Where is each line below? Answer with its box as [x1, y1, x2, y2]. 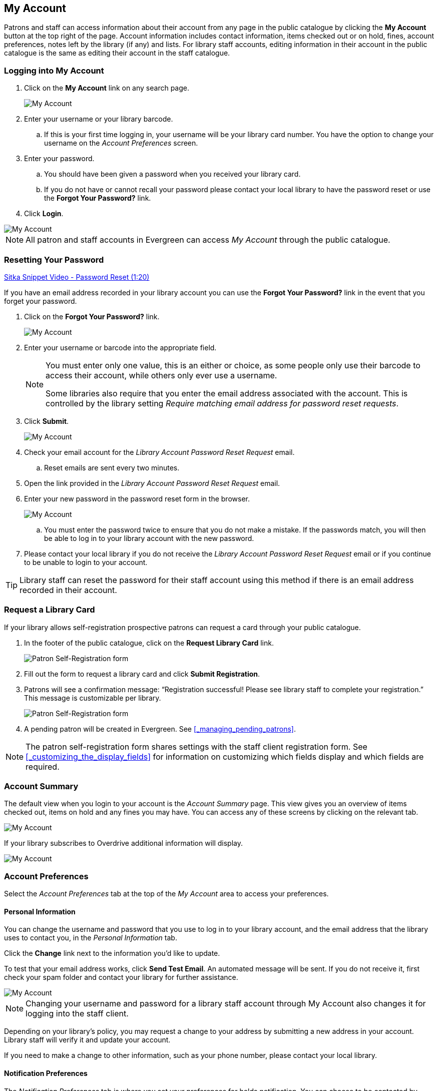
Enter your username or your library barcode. [24, 115, 173, 124]
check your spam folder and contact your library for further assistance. [4, 973, 238, 982]
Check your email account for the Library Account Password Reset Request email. [24, 447, 295, 456]
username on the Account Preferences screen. [44, 139, 198, 148]
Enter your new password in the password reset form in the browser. [24, 494, 250, 503]
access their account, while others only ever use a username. [46, 370, 277, 380]
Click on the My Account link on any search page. [24, 84, 189, 93]
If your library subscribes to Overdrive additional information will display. [4, 839, 243, 848]
